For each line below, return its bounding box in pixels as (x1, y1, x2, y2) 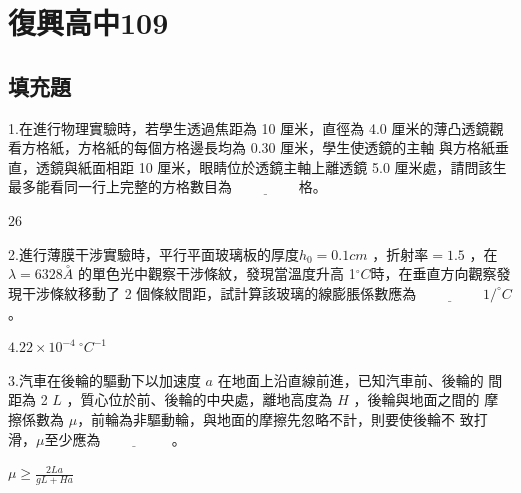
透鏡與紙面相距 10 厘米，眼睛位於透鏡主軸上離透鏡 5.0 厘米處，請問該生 (35, 156, 507, 177)
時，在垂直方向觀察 (370, 263, 497, 284)
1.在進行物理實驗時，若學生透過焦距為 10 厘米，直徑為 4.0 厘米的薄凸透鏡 (8, 117, 490, 138)
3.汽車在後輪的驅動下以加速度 (8, 369, 201, 390)
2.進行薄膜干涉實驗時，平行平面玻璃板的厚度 (8, 243, 299, 264)
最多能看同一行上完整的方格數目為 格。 (8, 176, 327, 197)
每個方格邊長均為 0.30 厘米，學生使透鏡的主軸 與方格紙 (133, 137, 495, 158)
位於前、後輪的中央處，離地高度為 (108, 389, 333, 410)
